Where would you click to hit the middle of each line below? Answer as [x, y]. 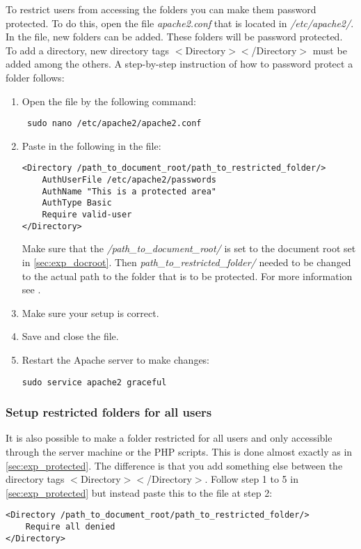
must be [330, 50]
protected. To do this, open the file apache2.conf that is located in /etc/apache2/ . [180, 23]
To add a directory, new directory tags [88, 50]
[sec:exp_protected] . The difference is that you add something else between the [174, 465]
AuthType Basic [77, 203]
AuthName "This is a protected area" [129, 191]
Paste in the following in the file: [91, 145]
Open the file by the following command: [109, 101]
